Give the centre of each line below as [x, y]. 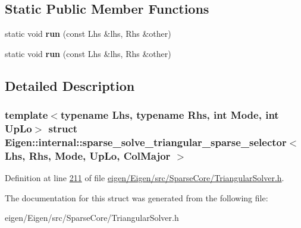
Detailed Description [70, 85]
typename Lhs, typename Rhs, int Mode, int [170, 115]
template [26, 115]
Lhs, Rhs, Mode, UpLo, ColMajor [88, 155]
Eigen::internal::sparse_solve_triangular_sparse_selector [146, 142]
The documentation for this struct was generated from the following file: [137, 197]
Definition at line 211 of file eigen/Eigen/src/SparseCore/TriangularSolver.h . [145, 178]
